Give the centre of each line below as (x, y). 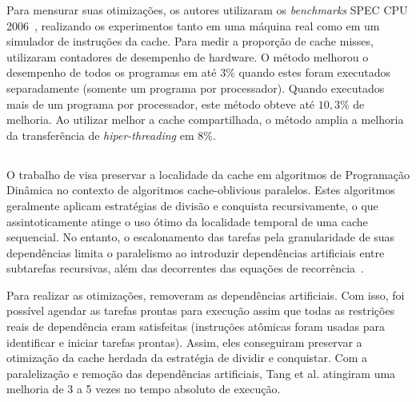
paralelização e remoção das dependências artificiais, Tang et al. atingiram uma (201, 373)
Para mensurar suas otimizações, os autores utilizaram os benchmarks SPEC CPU (207, 10)
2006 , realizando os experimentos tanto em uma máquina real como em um (193, 25)
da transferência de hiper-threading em (100, 135)
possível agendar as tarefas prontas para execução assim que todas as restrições (201, 310)
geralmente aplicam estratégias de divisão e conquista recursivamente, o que (192, 205)
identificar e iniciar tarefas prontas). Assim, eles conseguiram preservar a (184, 342)
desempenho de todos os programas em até (112, 72)
